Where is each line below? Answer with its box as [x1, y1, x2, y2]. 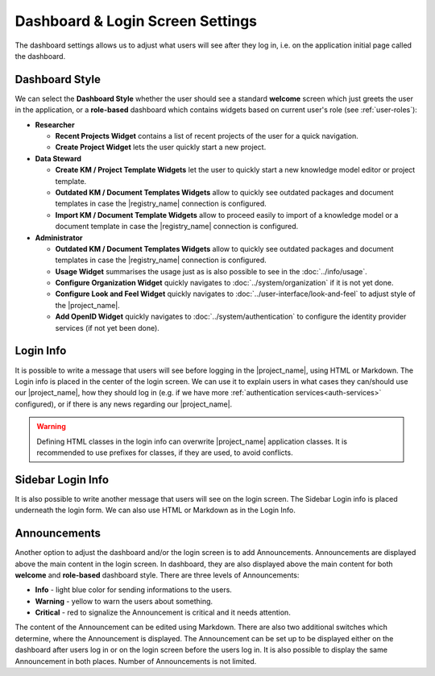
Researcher [35, 119, 76, 129]
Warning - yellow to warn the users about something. [35, 596, 213, 606]
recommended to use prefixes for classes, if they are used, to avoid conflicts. [36, 448, 293, 457]
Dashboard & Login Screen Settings [14, 12, 258, 30]
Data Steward [35, 153, 82, 163]
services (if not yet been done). [55, 323, 160, 332]
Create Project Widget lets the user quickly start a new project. [55, 142, 267, 152]
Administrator [35, 232, 83, 242]
